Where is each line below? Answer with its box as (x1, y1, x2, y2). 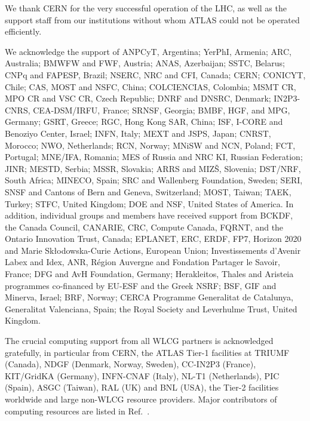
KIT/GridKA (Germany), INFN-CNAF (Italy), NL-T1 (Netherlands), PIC (5, 369, 280, 382)
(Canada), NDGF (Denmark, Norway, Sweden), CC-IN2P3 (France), (5, 358, 256, 370)
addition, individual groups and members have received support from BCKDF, (5, 209, 293, 222)
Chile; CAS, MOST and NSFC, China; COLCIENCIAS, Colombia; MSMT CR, (5, 80, 296, 93)
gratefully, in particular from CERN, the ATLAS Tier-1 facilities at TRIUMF (5, 346, 290, 358)
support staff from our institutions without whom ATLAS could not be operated (5, 13, 300, 26)
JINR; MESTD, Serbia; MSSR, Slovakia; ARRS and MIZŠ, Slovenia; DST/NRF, (5, 162, 301, 174)
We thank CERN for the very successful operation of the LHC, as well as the (5, 2, 287, 14)
